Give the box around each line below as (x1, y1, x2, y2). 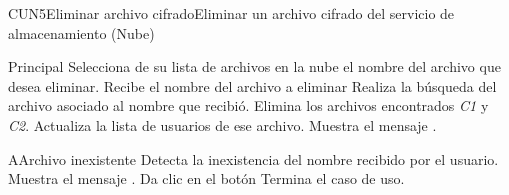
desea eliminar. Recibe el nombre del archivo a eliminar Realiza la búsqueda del (8, 75, 497, 96)
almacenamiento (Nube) (8, 22, 155, 43)
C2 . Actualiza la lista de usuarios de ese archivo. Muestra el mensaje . (8, 114, 437, 135)
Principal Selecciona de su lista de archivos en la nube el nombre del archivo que (8, 56, 501, 77)
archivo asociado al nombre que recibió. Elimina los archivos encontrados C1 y (8, 95, 489, 116)
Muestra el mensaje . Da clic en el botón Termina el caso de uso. (8, 168, 405, 189)
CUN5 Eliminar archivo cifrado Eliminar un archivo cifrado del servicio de (8, 3, 455, 23)
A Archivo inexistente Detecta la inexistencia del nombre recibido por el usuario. (8, 148, 499, 169)
